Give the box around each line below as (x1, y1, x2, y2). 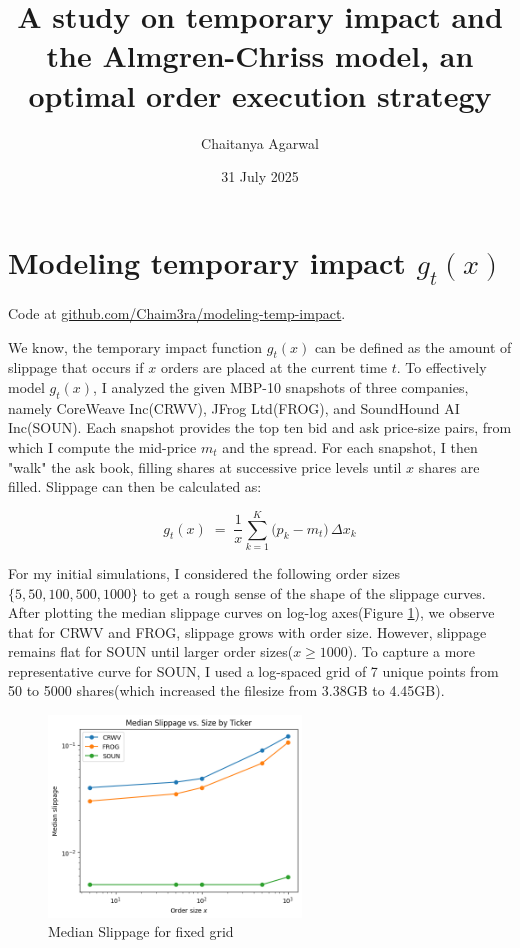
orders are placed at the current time (160, 357, 388, 378)
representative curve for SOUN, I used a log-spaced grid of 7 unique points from (8, 660, 499, 681)
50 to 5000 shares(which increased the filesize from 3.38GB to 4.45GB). (8, 680, 445, 701)
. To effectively (396, 357, 487, 378)
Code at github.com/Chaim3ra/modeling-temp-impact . (8, 303, 346, 324)
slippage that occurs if (8, 357, 144, 378)
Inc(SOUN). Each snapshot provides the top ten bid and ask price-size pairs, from (8, 417, 512, 438)
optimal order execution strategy (28, 74, 492, 115)
